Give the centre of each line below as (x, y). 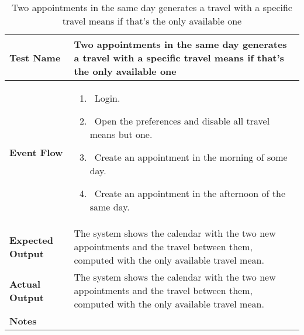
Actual (25, 284)
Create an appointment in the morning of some (191, 157)
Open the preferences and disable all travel (182, 121)
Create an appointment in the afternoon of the (190, 193)
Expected (31, 240)
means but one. (121, 134)
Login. (107, 98)
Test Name (35, 58)
